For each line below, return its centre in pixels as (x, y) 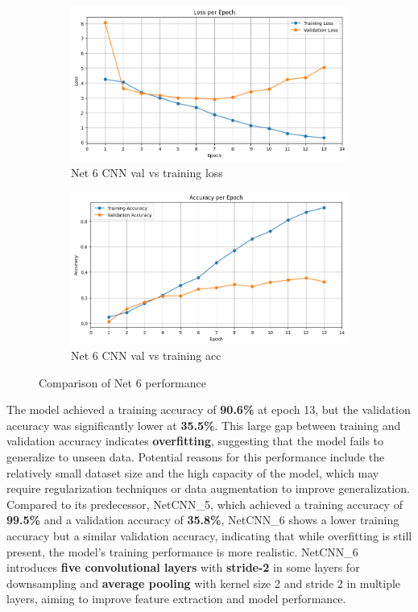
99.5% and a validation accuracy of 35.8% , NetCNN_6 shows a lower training (203, 520)
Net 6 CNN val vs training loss (147, 172)
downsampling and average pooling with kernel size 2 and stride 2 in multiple (204, 583)
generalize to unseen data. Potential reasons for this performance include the (196, 457)
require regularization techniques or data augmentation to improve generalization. (208, 488)
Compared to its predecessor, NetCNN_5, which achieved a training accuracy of (205, 504)
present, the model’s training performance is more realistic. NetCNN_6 (182, 551)
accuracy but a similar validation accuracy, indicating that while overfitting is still (209, 536)
